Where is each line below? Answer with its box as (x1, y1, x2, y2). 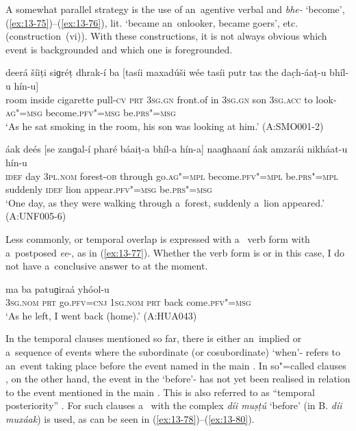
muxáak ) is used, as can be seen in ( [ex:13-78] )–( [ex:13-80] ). (5, 412, 255, 426)
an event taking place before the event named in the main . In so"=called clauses (5, 358, 346, 372)
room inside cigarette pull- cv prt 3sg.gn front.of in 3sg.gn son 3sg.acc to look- (5, 92, 337, 106)
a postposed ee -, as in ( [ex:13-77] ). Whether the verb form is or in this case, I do (5, 245, 345, 259)
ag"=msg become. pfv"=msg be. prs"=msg (5, 105, 176, 120)
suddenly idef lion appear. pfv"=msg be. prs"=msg (5, 182, 212, 196)
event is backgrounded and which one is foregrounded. (5, 42, 233, 56)
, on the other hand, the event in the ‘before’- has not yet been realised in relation (5, 371, 351, 386)
